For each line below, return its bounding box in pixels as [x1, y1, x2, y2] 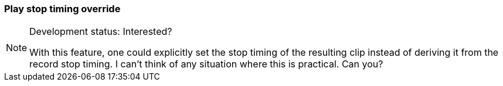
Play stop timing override [4, 3, 121, 15]
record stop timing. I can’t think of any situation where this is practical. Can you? [29, 58, 383, 70]
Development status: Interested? [29, 26, 172, 38]
